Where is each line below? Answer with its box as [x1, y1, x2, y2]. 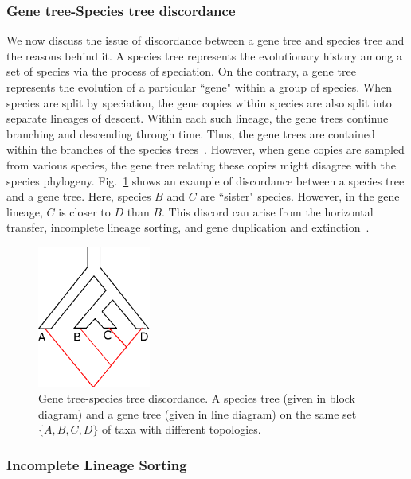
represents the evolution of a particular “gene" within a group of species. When [6, 79, 393, 95]
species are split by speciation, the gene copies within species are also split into [6, 94, 392, 111]
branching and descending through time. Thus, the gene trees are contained [6, 125, 375, 142]
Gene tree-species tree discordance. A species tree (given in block [38, 390, 356, 407]
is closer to [58, 203, 111, 220]
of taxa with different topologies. [102, 421, 261, 438]
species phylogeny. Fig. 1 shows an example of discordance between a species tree [6, 172, 405, 189]
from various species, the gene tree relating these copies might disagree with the [6, 156, 397, 173]
